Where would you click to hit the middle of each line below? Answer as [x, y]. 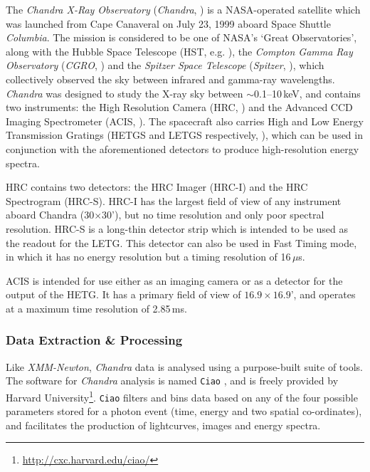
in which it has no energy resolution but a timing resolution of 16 [148, 257]
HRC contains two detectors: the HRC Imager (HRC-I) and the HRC [157, 187]
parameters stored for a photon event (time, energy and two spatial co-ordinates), [184, 411]
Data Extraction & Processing [94, 340]
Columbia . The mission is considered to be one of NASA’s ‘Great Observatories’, [181, 37]
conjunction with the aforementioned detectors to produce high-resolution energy [183, 148]
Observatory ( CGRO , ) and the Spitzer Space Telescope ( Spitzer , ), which [165, 65]
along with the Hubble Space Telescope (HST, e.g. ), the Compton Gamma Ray [179, 51]
